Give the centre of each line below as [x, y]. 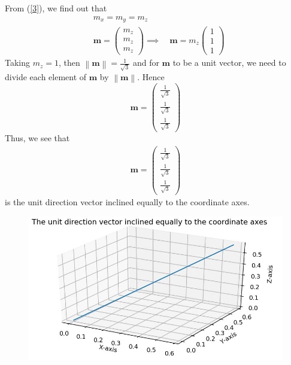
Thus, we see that [37, 138]
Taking [18, 63]
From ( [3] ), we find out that [56, 8]
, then [69, 63]
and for [146, 63]
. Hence [151, 76]
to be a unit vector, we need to [229, 63]
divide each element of [46, 76]
